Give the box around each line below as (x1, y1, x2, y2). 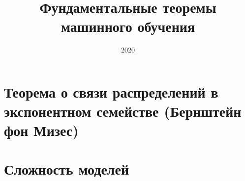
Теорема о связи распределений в (4, 81, 218, 102)
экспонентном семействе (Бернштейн (4, 101, 242, 121)
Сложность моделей (4, 158, 129, 179)
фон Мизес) (4, 120, 79, 140)
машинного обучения (61, 16, 195, 36)
